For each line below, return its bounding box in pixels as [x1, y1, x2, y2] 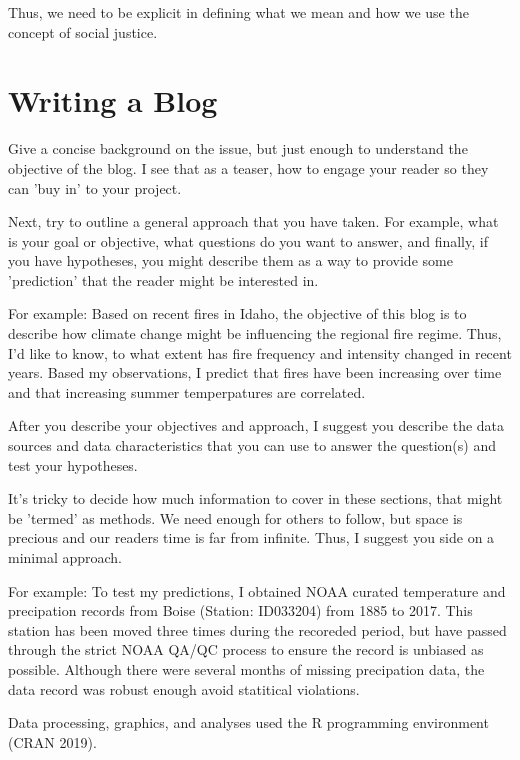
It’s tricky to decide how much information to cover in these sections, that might [8, 488, 503, 509]
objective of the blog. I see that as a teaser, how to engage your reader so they [8, 157, 489, 178]
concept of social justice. [8, 21, 158, 42]
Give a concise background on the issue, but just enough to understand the [8, 138, 468, 159]
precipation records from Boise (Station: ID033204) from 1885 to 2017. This [8, 600, 473, 621]
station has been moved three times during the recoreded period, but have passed [8, 619, 507, 640]
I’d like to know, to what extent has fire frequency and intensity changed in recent [8, 342, 512, 363]
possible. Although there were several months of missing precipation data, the [8, 658, 485, 679]
